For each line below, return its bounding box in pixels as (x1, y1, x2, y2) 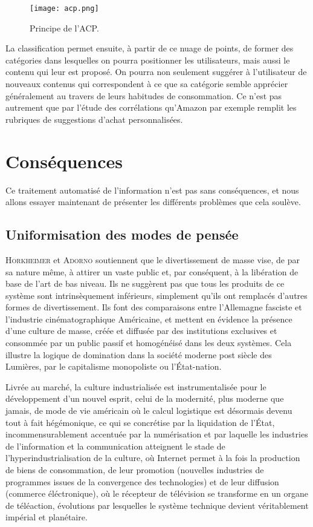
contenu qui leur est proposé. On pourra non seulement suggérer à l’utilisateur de (5, 65, 307, 78)
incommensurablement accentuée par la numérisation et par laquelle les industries (5, 428, 308, 440)
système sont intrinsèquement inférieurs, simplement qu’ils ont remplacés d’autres (5, 289, 308, 301)
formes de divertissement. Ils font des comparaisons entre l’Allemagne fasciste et (5, 301, 302, 313)
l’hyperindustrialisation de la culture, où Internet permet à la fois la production (5, 451, 300, 464)
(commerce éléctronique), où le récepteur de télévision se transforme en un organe (5, 487, 308, 500)
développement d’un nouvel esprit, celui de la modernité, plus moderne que (5, 392, 284, 405)
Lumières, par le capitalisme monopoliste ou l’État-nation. (5, 360, 222, 373)
